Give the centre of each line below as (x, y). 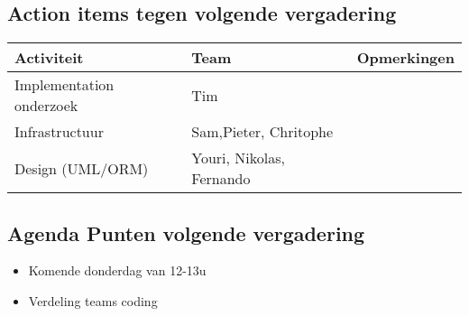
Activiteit (49, 58)
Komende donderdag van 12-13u (117, 270)
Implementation (64, 85)
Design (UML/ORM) (82, 168)
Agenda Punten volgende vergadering (186, 232)
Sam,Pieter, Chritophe (262, 132)
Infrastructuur (59, 132)
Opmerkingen (405, 58)
